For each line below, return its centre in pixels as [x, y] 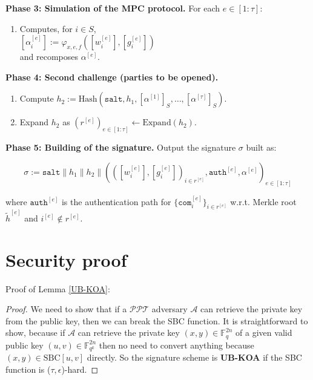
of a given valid [264, 332]
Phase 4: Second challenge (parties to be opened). [112, 77]
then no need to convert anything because [176, 345]
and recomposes [49, 57]
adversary [170, 309]
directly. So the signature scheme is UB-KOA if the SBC [194, 357]
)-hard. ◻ [80, 369]
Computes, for [46, 28]
